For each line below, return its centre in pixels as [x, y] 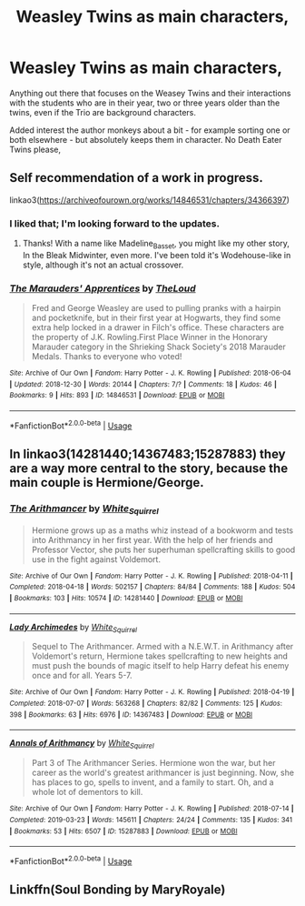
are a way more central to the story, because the [149, 469]
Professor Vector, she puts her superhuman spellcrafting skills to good [163, 549]
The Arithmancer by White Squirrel [84, 509]
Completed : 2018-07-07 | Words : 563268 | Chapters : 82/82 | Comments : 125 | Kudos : [146, 704]
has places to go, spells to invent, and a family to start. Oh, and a [152, 782]
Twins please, [35, 149]
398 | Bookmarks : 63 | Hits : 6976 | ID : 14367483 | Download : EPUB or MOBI [131, 715]
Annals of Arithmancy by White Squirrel [82, 745]
